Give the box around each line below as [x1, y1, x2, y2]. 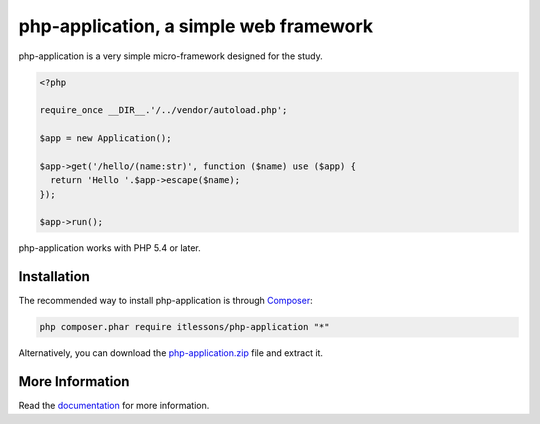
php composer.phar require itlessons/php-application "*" [39, 321, 330, 333]
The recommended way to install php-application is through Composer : [18, 295, 314, 307]
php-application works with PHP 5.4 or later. [18, 242, 202, 254]
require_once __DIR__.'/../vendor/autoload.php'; [39, 105, 288, 116]
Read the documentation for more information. [18, 400, 210, 412]
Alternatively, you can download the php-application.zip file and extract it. [18, 347, 324, 359]
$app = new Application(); [39, 133, 172, 144]
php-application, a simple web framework [18, 15, 374, 37]
